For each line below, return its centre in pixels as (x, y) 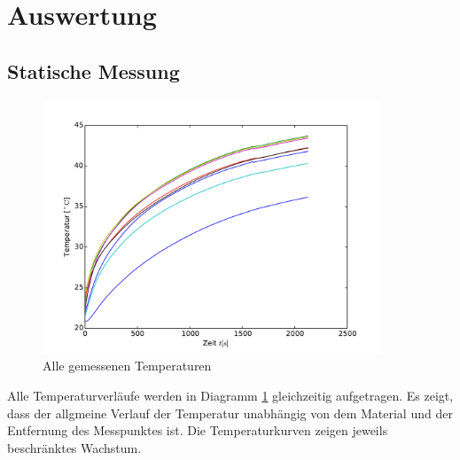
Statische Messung (94, 70)
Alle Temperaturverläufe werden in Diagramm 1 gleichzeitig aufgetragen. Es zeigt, (230, 395)
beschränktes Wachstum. (74, 447)
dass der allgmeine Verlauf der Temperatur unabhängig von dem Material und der (230, 413)
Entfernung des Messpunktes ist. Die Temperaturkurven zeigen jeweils (198, 430)
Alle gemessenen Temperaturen (127, 366)
